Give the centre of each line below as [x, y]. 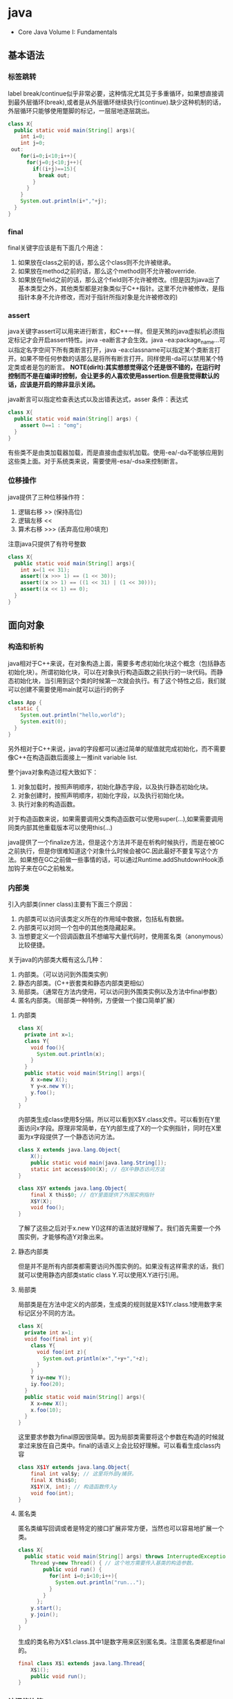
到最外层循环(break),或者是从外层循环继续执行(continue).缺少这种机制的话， [116, 102]
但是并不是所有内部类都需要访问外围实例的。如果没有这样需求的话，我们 [121, 1267]
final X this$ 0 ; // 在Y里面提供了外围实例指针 [93, 1195]
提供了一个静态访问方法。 [82, 1137]
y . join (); [45, 1615]
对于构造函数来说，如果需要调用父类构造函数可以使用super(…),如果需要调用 [116, 818]
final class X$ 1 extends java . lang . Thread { [82, 1663]
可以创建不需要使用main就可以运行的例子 [66, 689]
